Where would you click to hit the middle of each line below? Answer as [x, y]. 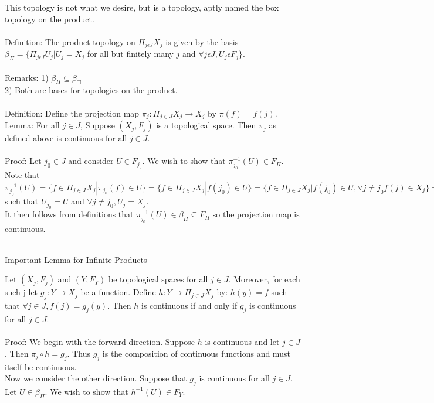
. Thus [79, 353]
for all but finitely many [130, 54]
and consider [91, 161]
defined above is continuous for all [66, 138]
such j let [21, 292]
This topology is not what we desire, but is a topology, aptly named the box [142, 7]
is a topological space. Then [206, 125]
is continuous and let [242, 342]
